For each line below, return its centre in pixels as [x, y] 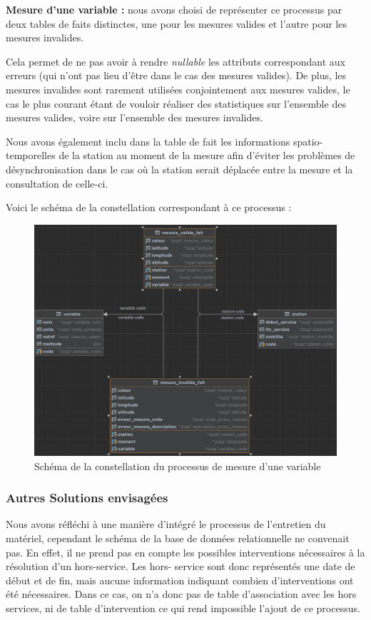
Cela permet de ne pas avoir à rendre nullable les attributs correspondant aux [176, 61]
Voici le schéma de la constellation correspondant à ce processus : [149, 207]
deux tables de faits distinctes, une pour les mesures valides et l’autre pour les [176, 23]
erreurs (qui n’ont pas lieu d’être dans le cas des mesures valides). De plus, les [176, 75]
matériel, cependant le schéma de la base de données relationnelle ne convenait [178, 538]
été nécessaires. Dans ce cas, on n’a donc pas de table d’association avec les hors [181, 594]
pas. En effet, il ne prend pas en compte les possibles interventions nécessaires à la [185, 552]
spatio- [308, 141]
